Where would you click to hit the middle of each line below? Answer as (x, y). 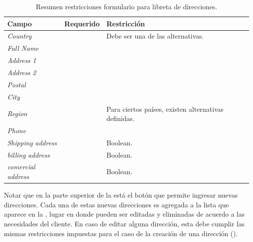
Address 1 (22, 60)
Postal (17, 84)
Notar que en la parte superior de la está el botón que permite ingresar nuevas (121, 195)
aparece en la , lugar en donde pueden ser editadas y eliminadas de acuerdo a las (124, 214)
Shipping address (32, 142)
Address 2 (22, 72)
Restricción (126, 23)
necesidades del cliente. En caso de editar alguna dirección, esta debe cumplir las (124, 223)
